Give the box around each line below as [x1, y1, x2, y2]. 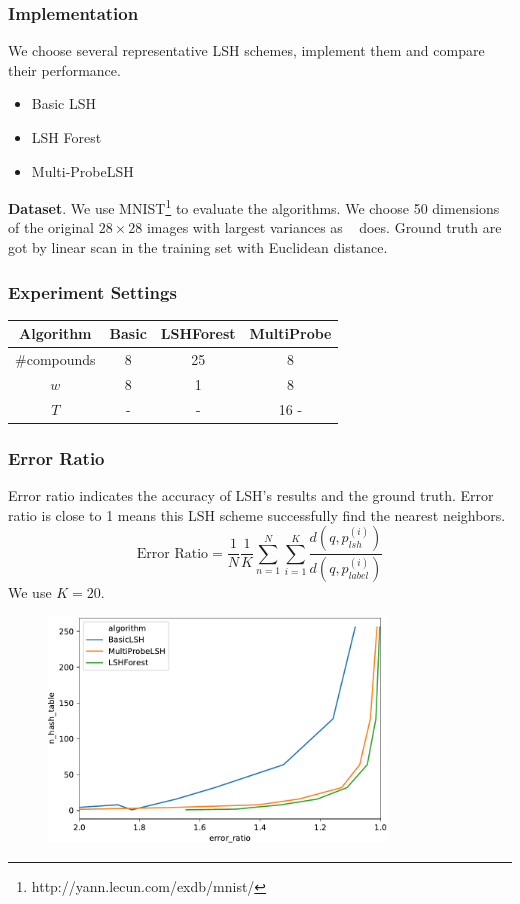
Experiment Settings [8, 279, 177, 304]
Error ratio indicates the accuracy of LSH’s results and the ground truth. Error [8, 485, 494, 506]
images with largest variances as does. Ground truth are [146, 217, 502, 238]
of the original [8, 217, 95, 238]
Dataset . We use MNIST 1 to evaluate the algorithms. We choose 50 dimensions [8, 195, 500, 218]
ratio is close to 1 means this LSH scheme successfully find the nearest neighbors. [8, 504, 506, 525]
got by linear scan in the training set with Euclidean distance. [8, 237, 388, 258]
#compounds [15, 349, 96, 370]
